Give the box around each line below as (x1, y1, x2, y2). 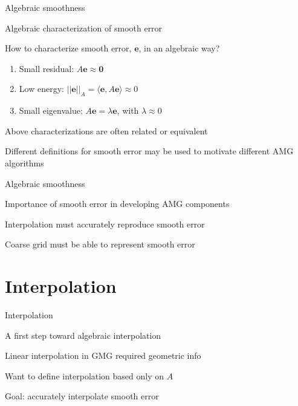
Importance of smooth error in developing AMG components (5, 197, 230, 210)
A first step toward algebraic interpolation (5, 329, 161, 341)
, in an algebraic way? (138, 42, 220, 54)
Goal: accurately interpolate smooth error (5, 390, 159, 402)
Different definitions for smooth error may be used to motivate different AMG (5, 145, 294, 157)
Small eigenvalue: (19, 104, 83, 117)
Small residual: (19, 62, 74, 74)
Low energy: (19, 82, 64, 95)
